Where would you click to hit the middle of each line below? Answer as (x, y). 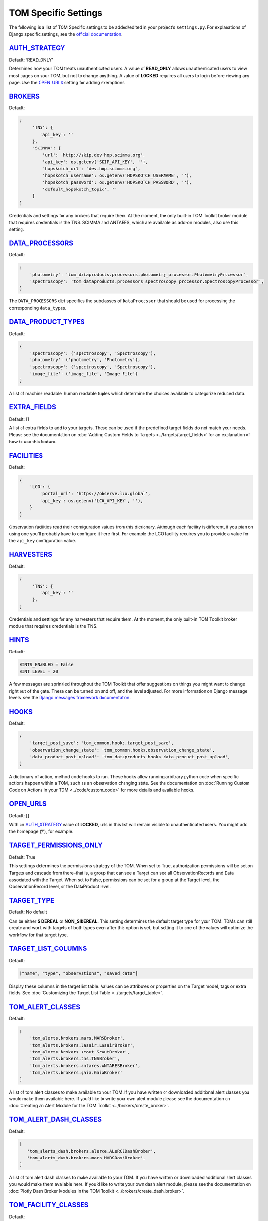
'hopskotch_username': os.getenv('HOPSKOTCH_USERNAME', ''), (117, 176)
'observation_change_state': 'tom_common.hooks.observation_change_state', (122, 750)
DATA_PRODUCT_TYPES (47, 322)
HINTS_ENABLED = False (46, 665)
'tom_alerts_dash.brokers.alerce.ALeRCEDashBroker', (92, 1151)
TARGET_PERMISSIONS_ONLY (56, 845)
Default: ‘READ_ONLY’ (31, 60)
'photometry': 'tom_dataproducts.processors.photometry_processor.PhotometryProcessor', (139, 274)
